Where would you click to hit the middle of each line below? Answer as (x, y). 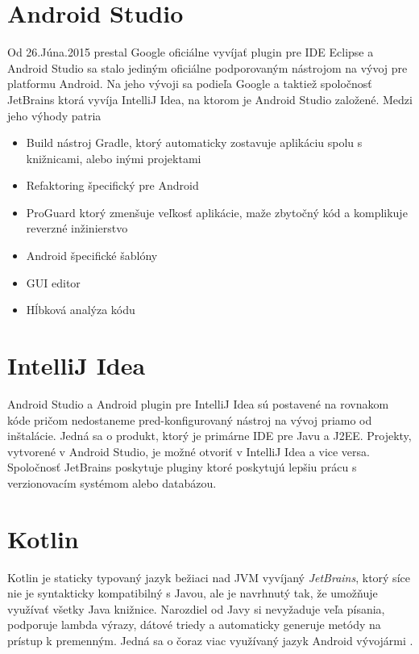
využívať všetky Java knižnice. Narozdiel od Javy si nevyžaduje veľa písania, (196, 608)
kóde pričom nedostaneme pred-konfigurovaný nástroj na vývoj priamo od (190, 419)
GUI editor (53, 282)
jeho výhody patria (54, 115)
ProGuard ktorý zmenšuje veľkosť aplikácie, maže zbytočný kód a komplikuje (217, 212)
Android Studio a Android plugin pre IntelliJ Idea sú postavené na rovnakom (198, 403)
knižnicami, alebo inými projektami (114, 158)
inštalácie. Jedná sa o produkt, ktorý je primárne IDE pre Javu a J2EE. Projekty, (209, 436)
